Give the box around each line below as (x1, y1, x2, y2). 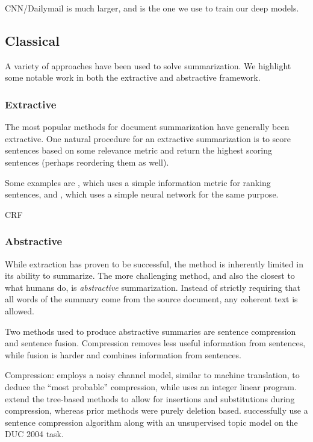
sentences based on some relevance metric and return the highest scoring (5, 144, 272, 157)
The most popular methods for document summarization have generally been (5, 120, 290, 133)
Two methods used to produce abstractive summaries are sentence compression (5, 325, 296, 337)
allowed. (5, 304, 34, 317)
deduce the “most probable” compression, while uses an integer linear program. (5, 380, 297, 393)
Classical (5, 31, 60, 49)
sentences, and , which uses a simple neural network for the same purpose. (5, 188, 279, 201)
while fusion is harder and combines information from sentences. (5, 348, 241, 361)
